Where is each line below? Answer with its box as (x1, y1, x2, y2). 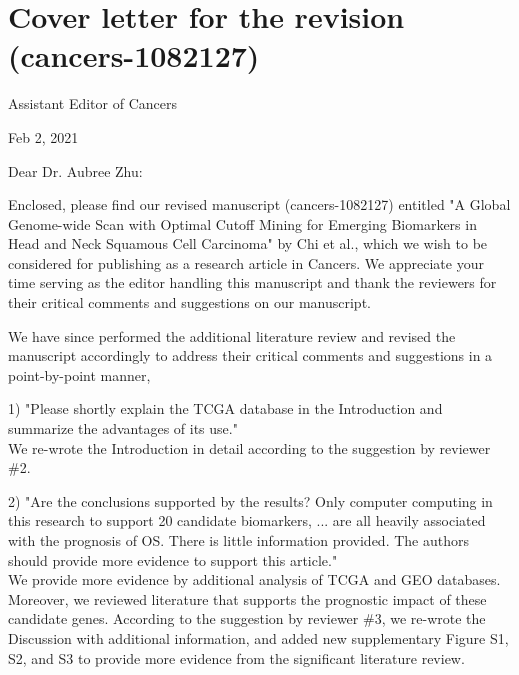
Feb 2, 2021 (8, 126, 79, 147)
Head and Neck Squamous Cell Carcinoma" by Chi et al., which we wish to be (8, 233, 488, 254)
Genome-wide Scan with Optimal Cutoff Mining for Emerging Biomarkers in (8, 213, 477, 234)
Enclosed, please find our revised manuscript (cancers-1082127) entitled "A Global (8, 194, 511, 215)
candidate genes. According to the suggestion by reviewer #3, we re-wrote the (8, 608, 486, 629)
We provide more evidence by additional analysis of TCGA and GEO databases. (8, 569, 501, 590)
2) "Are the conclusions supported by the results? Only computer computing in (8, 490, 493, 511)
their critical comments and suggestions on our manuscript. (8, 292, 371, 313)
